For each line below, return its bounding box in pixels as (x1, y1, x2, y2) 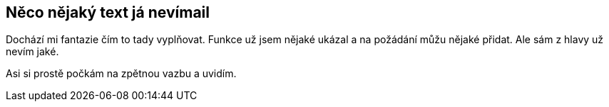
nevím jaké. (6, 45, 59, 58)
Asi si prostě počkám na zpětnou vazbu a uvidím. (6, 67, 237, 80)
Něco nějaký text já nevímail (6, 4, 210, 21)
